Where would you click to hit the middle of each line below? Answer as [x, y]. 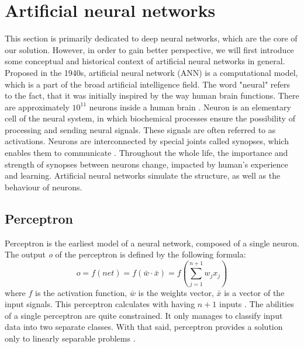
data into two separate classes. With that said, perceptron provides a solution [144, 327]
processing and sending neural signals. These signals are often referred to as [140, 129]
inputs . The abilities [256, 304]
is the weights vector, [176, 292]
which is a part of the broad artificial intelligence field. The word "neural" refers [148, 84]
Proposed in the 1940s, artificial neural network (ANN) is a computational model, [151, 72]
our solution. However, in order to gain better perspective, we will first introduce [149, 49]
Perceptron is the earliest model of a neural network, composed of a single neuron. [152, 243]
